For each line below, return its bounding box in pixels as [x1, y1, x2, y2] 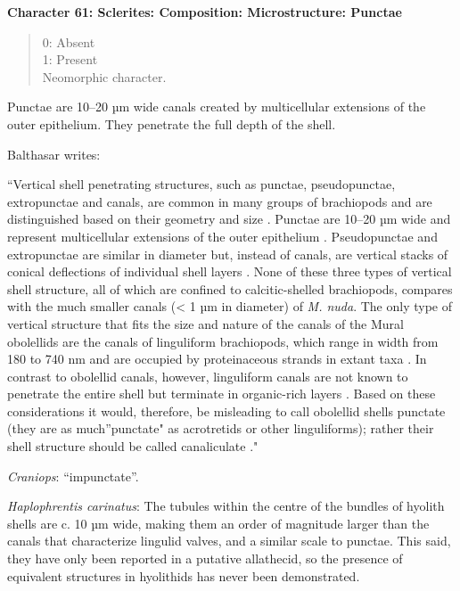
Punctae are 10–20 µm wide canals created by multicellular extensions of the [7, 97, 426, 116]
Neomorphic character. [42, 67, 167, 86]
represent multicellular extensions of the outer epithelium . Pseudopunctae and [7, 226, 438, 245]
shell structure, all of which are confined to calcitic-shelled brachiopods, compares [7, 279, 453, 298]
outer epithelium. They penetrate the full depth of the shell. [7, 114, 336, 133]
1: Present [42, 50, 98, 69]
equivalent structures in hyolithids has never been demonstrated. [7, 566, 360, 585]
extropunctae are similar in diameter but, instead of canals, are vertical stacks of [7, 244, 448, 263]
